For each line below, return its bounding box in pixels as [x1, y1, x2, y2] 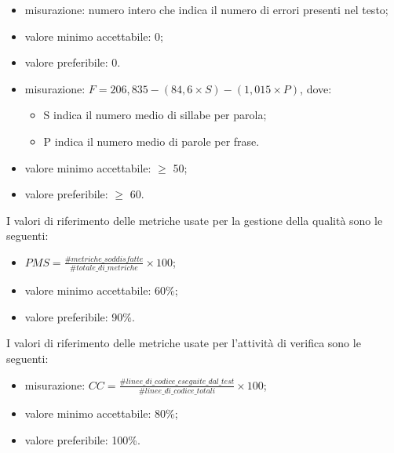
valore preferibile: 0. [24, 54, 121, 71]
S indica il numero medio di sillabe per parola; [43, 107, 267, 123]
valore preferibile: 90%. [24, 308, 135, 324]
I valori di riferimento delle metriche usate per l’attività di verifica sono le [6, 335, 361, 351]
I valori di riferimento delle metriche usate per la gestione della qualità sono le [6, 212, 383, 228]
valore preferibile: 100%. [24, 431, 140, 448]
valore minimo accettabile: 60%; [24, 282, 178, 299]
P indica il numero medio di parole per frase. [43, 132, 260, 149]
